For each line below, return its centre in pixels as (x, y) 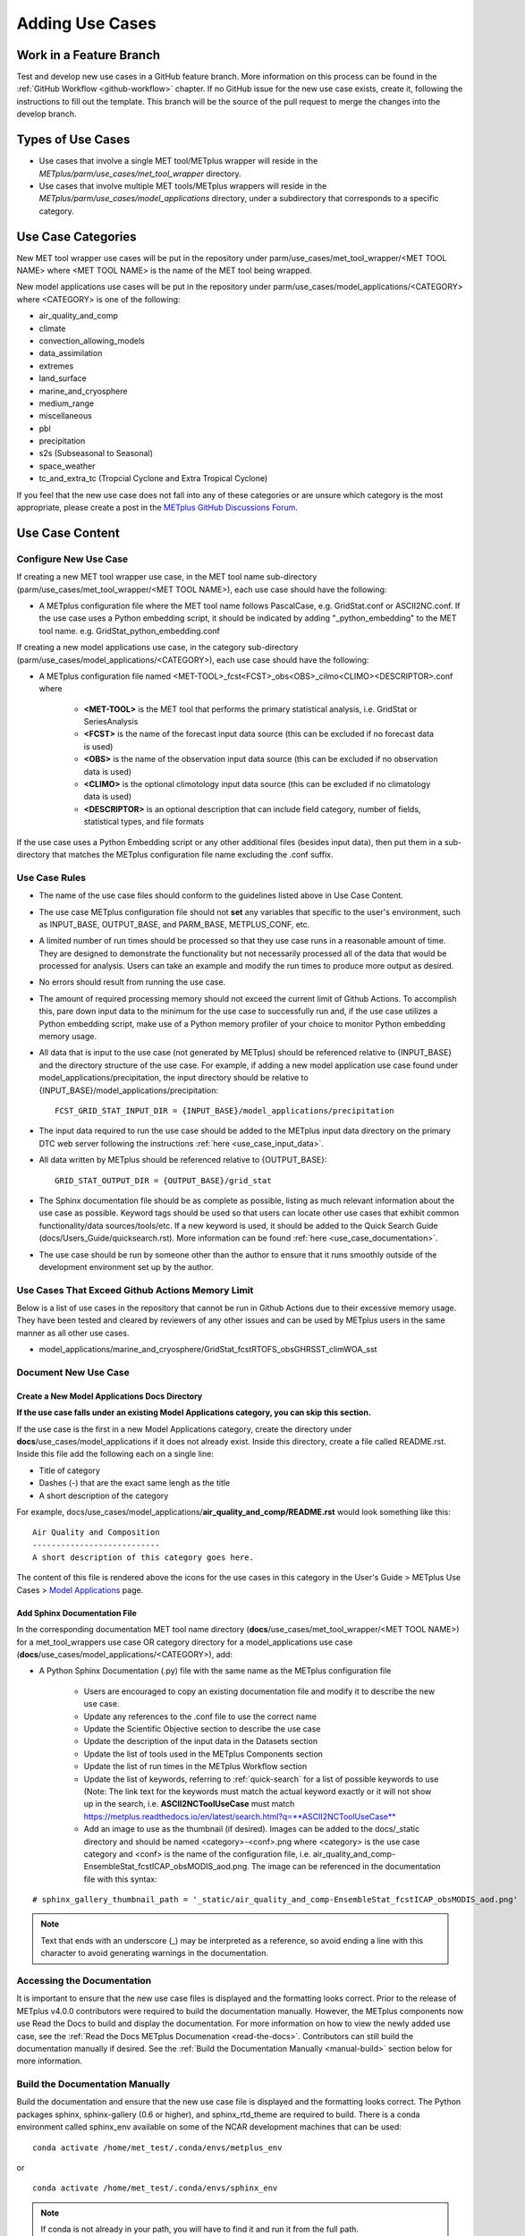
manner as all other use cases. (73, 1333)
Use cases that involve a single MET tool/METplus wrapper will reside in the (178, 161)
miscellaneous (66, 416)
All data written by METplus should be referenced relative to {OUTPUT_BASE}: (183, 1160)
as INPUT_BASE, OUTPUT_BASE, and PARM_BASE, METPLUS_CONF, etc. (174, 924)
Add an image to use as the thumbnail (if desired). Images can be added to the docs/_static (252, 1829)
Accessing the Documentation (84, 1981)
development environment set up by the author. (126, 1266)
